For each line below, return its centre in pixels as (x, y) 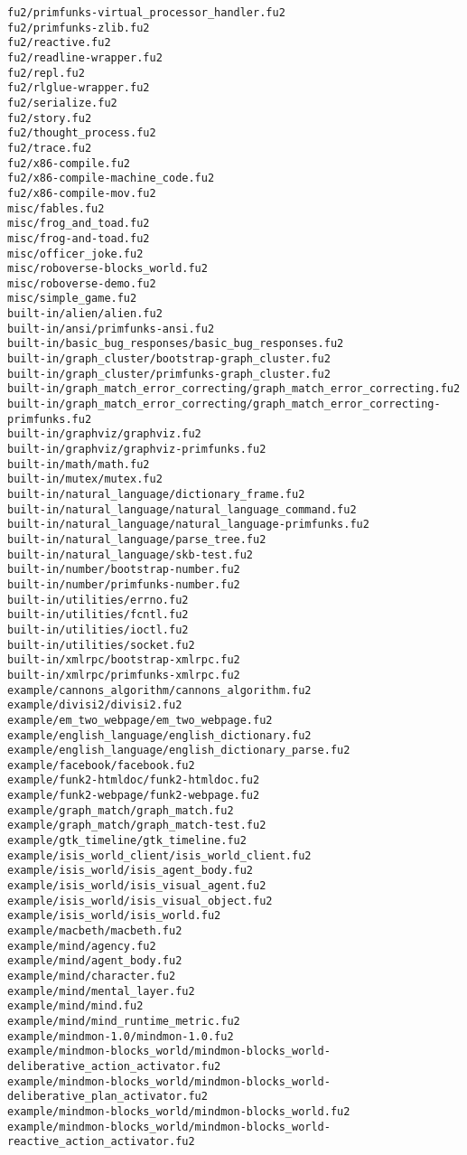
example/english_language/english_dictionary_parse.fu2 (179, 751)
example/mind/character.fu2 (92, 976)
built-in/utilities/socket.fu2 (101, 645)
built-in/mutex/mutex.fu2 (85, 479)
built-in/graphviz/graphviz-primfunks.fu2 (137, 450)
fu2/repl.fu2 (46, 73)
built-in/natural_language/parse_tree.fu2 (137, 539)
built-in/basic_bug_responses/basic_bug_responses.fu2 (176, 344)
